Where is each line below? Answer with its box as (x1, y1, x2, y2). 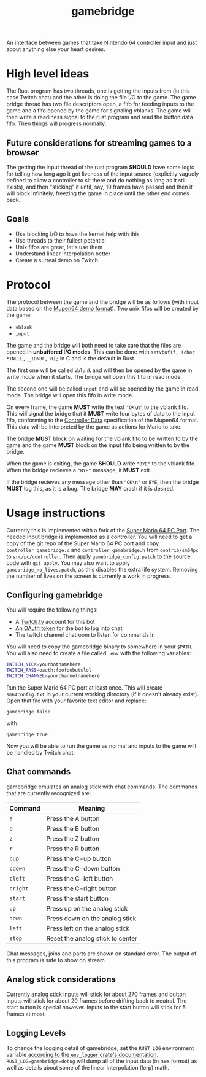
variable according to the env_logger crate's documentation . (6, 1051, 158, 1058)
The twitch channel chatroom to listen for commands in (15, 631, 155, 639)
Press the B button (46, 824, 100, 833)
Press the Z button (46, 834, 99, 842)
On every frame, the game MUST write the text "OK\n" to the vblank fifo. (6, 403, 189, 411)
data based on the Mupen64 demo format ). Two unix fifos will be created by (6, 305, 199, 312)
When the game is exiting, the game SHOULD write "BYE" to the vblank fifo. (6, 459, 196, 467)
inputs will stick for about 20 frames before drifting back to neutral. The (6, 997, 187, 1005)
